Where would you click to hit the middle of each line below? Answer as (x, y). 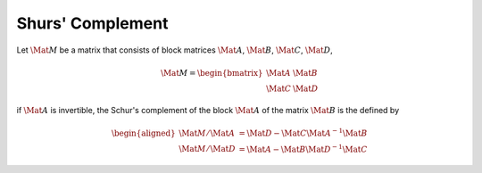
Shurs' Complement (92, 23)
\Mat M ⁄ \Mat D (207, 149)
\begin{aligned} (143, 133)
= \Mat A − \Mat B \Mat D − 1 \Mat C (303, 148)
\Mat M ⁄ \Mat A (207, 133)
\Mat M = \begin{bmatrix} (212, 73)
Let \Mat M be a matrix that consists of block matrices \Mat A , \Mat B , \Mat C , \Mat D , (175, 50)
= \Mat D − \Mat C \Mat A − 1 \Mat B (303, 132)
